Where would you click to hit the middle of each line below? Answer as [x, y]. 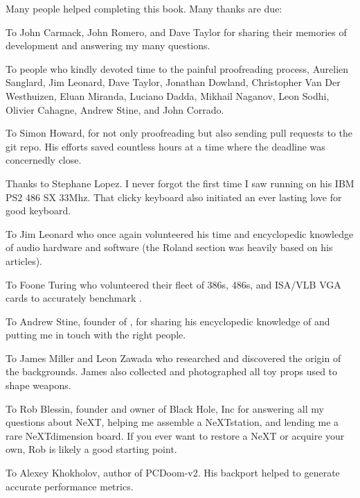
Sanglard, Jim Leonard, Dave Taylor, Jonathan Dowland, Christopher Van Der [173, 82]
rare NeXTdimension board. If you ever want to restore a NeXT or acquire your [175, 435]
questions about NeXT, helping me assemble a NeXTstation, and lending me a [172, 422]
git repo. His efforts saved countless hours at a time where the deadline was [165, 146]
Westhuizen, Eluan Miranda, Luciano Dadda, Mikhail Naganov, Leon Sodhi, [168, 95]
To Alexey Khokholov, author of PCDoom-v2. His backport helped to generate [173, 473]
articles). [24, 260]
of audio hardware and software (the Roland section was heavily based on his [169, 247]
